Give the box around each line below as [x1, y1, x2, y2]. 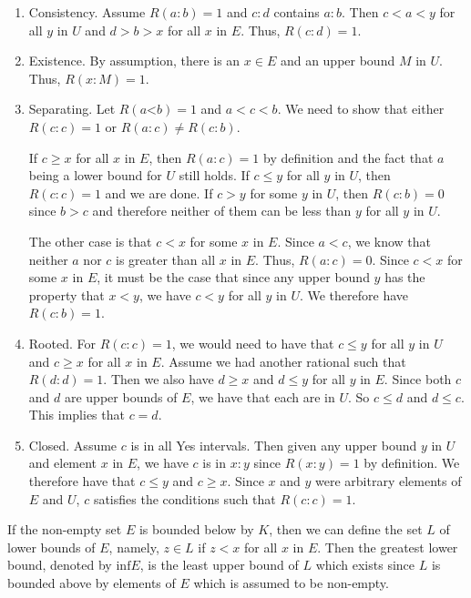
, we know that [347, 231, 432, 250]
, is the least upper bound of [139, 555, 299, 574]
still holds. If [179, 166, 250, 185]
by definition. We [363, 453, 460, 472]
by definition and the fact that [263, 147, 434, 167]
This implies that [28, 405, 125, 424]
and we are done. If [105, 183, 213, 202]
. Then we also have [103, 370, 214, 389]
